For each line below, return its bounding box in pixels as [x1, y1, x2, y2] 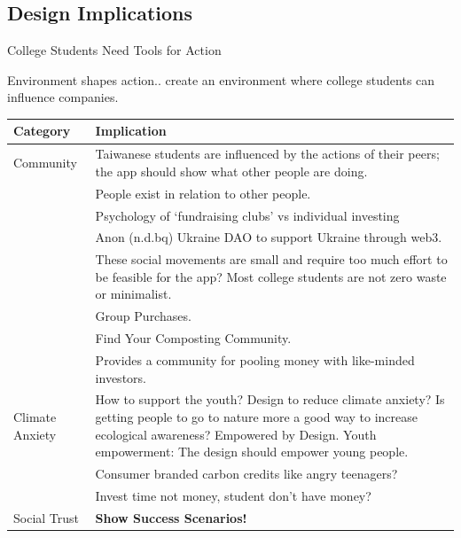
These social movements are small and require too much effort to [95, 250, 448, 269]
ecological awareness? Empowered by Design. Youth [95, 425, 377, 443]
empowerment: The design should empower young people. [95, 442, 409, 461]
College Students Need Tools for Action [7, 41, 222, 59]
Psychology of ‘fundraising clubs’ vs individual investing [95, 206, 400, 224]
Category [13, 121, 71, 140]
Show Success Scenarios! [95, 508, 247, 526]
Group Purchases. [95, 307, 191, 325]
